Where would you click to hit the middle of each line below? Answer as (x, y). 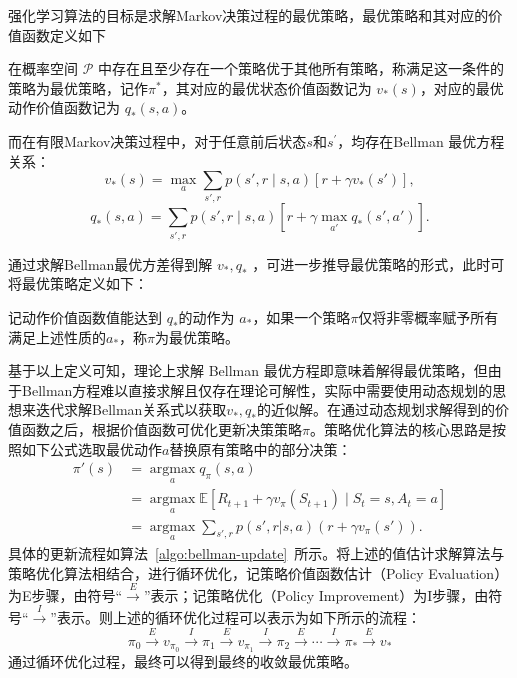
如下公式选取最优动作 (91, 448)
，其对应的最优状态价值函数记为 (266, 87)
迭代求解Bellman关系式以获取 (131, 409)
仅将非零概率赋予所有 (428, 317)
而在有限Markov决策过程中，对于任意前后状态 (157, 140)
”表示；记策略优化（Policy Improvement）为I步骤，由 (316, 594)
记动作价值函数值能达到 (85, 317)
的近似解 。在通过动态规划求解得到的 (376, 409)
